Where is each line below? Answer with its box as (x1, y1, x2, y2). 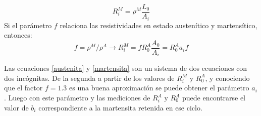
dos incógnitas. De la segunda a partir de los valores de (4, 72, 175, 83)
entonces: (4, 30, 32, 40)
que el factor (4, 82, 43, 93)
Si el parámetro (4, 20, 52, 30)
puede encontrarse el (182, 92, 245, 102)
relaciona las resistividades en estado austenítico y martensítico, (60, 20, 257, 30)
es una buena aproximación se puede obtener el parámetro (69, 82, 249, 93)
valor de (4, 102, 29, 112)
